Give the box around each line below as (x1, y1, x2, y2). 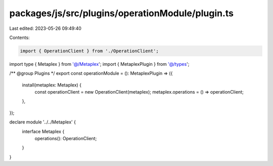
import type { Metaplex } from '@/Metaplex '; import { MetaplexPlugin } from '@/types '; (9, 61, 190, 67)
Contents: (9, 34, 30, 40)
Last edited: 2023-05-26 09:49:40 (9, 25, 82, 31)
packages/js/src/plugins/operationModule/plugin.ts (9, 8, 234, 19)
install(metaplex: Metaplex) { (22, 81, 82, 88)
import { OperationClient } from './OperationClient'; (20, 48, 159, 54)
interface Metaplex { (22, 128, 65, 134)
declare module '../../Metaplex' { (9, 119, 76, 125)
